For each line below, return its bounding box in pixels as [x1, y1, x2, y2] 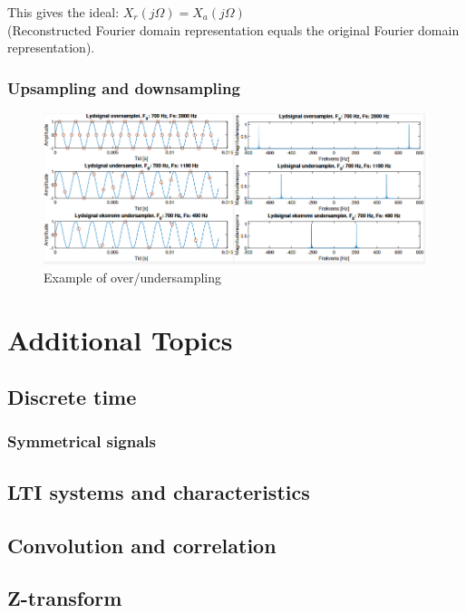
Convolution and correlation [7, 531, 277, 559]
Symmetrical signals [7, 430, 156, 453]
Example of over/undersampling [44, 267, 221, 286]
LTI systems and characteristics [7, 477, 310, 505]
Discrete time [7, 383, 137, 411]
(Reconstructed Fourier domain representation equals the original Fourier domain [7, 20, 460, 39]
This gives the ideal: [7, 3, 120, 21]
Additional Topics [7, 321, 233, 358]
